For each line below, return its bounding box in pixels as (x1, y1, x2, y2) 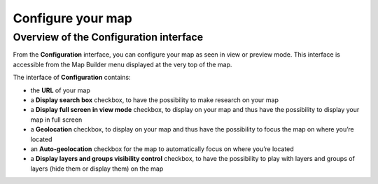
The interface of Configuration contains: (13, 73, 131, 82)
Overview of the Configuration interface (13, 31, 204, 43)
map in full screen (30, 115, 83, 124)
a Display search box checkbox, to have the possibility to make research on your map (30, 95, 279, 104)
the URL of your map (30, 86, 90, 94)
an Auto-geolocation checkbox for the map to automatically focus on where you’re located (30, 144, 294, 153)
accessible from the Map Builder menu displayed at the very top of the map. (13, 60, 232, 69)
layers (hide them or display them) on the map (30, 164, 164, 173)
